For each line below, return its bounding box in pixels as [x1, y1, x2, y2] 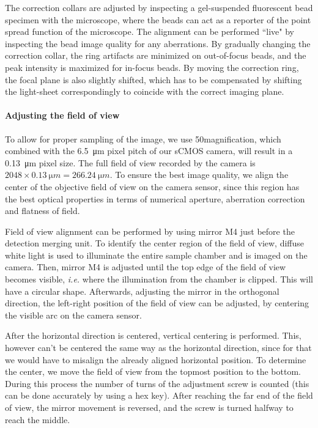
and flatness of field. [5, 204, 80, 217]
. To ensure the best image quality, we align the [109, 168, 289, 181]
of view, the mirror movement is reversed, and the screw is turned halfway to [5, 401, 294, 414]
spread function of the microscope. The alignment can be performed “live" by [5, 25, 294, 38]
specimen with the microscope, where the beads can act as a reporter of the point [5, 13, 311, 26]
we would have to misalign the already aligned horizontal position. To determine [5, 353, 306, 366]
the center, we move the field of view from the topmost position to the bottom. [5, 365, 301, 378]
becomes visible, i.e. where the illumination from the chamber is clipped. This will [5, 273, 313, 286]
